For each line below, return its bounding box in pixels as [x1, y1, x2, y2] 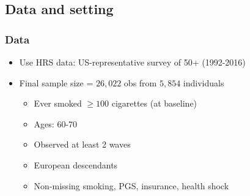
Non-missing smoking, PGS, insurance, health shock [34, 179, 229, 192]
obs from [123, 76, 157, 89]
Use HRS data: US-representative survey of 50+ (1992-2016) [19, 56, 246, 68]
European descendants [34, 158, 118, 171]
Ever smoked [34, 97, 82, 110]
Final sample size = [19, 76, 94, 89]
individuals [183, 76, 224, 89]
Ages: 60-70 [34, 117, 78, 130]
